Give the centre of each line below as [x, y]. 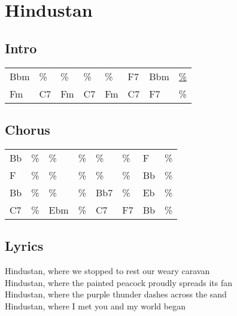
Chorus [28, 129]
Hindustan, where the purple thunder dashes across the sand [116, 294]
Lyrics [24, 246]
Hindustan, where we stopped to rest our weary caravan [107, 270]
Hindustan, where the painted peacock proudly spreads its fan [119, 282]
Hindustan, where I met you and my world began [95, 306]
